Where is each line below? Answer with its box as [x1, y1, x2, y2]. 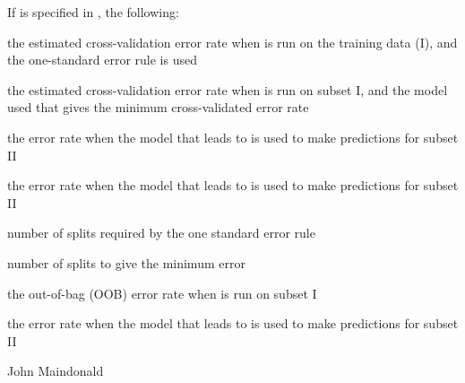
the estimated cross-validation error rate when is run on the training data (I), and [7, 32, 458, 51]
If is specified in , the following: [7, 3, 179, 21]
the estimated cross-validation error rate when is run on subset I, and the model [7, 80, 448, 99]
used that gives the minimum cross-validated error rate [7, 98, 309, 117]
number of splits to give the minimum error [7, 253, 245, 272]
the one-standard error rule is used [7, 50, 197, 69]
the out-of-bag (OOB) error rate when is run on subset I [7, 283, 317, 302]
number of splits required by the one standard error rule [7, 223, 315, 242]
